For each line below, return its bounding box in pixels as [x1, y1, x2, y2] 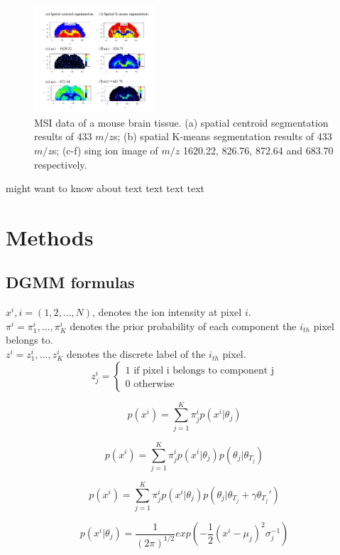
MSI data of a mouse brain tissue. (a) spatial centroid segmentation [34, 115, 329, 129]
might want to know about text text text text [6, 181, 204, 196]
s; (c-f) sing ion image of [52, 142, 158, 157]
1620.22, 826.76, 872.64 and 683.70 [183, 142, 334, 157]
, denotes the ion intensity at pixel [92, 305, 242, 319]
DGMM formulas [6, 271, 135, 293]
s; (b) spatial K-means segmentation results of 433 [113, 129, 332, 144]
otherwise [133, 379, 175, 389]
